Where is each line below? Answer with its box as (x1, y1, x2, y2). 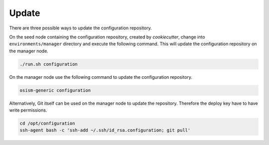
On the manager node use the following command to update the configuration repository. (9, 74, 193, 80)
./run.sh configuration (19, 61, 78, 67)
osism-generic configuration (19, 87, 91, 93)
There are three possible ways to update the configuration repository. (9, 25, 152, 31)
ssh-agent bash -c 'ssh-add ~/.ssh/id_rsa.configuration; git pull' (19, 128, 191, 133)
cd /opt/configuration (19, 121, 75, 127)
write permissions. (9, 107, 47, 113)
